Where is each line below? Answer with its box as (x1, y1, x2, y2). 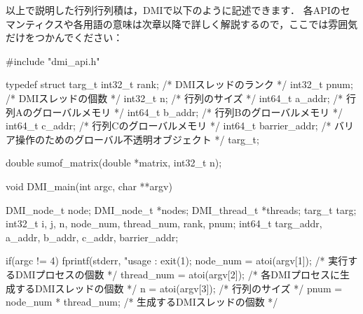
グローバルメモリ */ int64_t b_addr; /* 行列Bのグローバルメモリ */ (32, 104, 343, 119)
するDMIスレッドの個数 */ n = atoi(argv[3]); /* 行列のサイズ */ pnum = (15, 280, 343, 295)
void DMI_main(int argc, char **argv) (6, 178, 172, 193)
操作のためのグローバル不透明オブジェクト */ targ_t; (15, 131, 259, 146)
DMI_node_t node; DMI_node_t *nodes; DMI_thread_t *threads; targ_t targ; (6, 202, 357, 217)
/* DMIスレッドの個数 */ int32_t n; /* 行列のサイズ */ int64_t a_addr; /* (6, 90, 343, 105)
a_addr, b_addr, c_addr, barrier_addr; (6, 229, 179, 244)
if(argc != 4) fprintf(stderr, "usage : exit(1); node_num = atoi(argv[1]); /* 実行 (6, 253, 348, 268)
